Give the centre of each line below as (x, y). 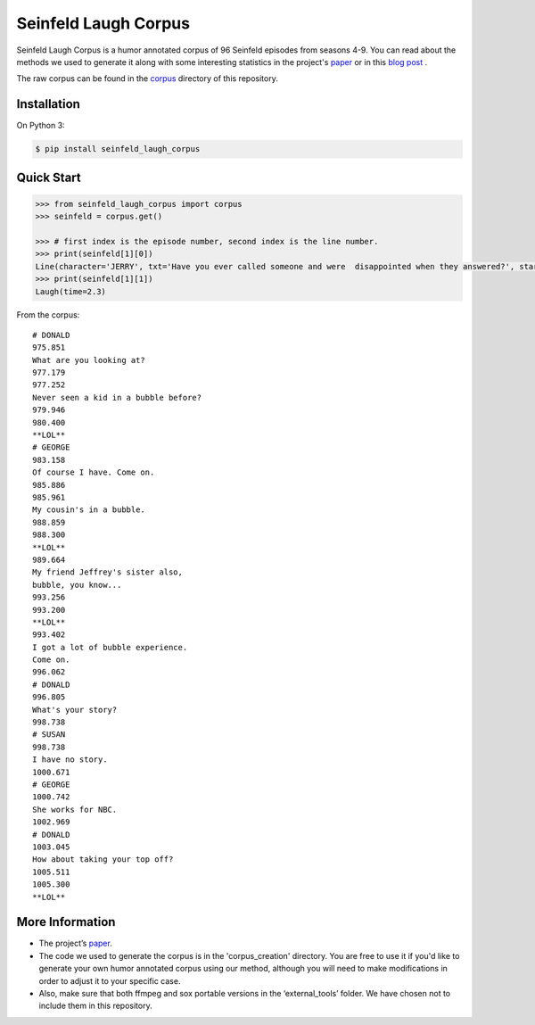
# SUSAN (49, 735)
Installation (48, 104)
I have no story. (70, 760)
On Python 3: (41, 126)
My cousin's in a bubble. (89, 510)
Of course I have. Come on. (94, 472)
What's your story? (75, 710)
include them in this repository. (95, 1006)
